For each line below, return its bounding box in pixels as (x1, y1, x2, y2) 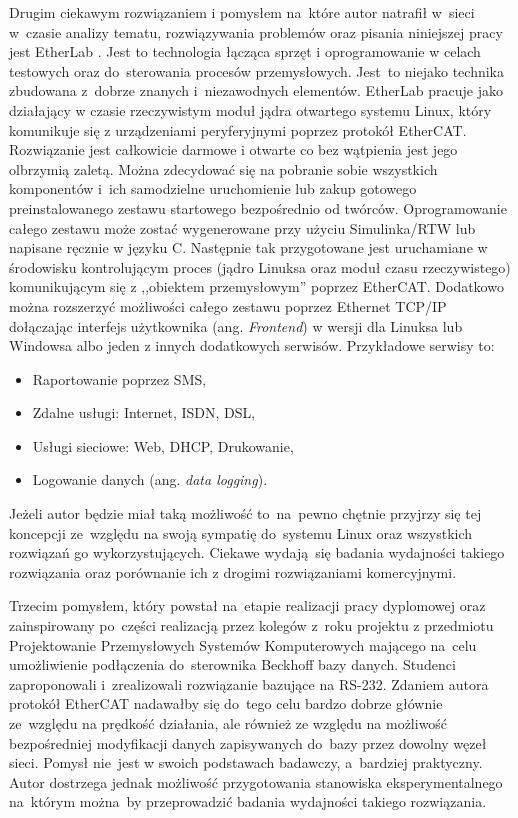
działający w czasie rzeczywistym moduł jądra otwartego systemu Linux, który (9, 99, 492, 120)
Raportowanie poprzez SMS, (32, 368, 207, 389)
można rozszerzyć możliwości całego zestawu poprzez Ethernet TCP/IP (9, 295, 447, 316)
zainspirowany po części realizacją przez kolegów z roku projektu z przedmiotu (9, 615, 494, 636)
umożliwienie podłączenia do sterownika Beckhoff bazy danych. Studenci (9, 654, 456, 675)
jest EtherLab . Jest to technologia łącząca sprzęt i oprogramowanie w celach (9, 41, 481, 62)
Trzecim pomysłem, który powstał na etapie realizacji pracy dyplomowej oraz (9, 595, 486, 616)
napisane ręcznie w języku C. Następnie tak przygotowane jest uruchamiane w (9, 237, 488, 258)
